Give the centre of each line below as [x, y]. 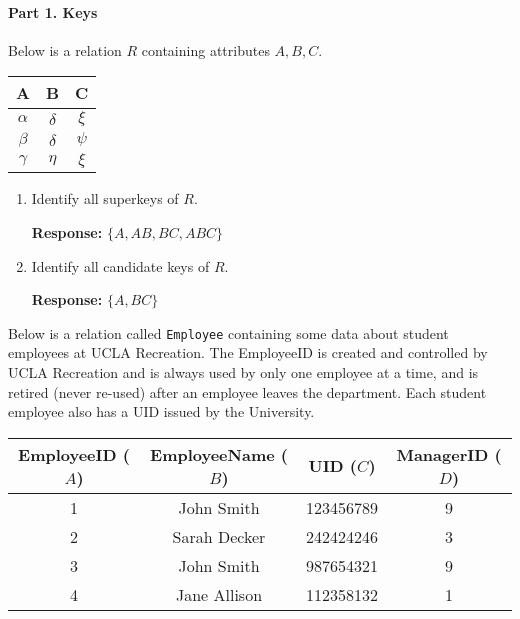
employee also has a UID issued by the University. [161, 411]
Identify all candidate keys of [120, 265]
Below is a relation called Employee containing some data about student [228, 332]
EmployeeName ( [219, 454]
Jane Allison [219, 594]
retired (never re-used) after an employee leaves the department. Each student [247, 391]
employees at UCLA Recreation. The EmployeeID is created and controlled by [248, 352]
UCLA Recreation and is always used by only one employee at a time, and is [243, 372]
